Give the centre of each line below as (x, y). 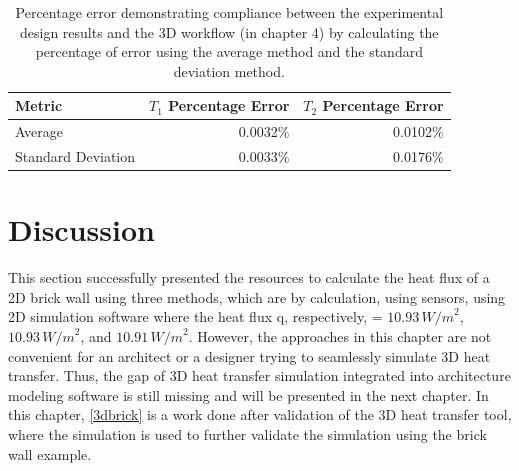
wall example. (50, 453)
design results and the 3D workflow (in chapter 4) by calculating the (229, 31)
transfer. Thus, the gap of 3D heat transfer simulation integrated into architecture (259, 375)
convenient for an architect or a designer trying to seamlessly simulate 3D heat (249, 355)
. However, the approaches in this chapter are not (340, 336)
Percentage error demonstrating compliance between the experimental (229, 12)
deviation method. (229, 70)
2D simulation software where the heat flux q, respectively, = (195, 316)
